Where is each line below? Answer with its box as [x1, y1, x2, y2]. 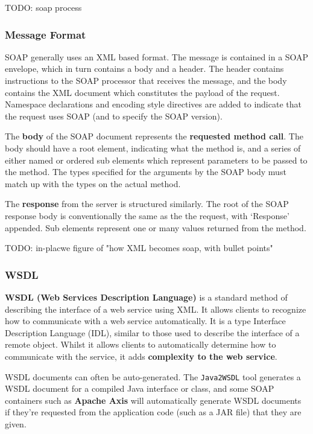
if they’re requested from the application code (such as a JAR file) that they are [5, 406, 302, 418]
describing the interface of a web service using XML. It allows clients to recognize [5, 302, 306, 315]
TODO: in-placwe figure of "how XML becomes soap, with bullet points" [5, 241, 273, 254]
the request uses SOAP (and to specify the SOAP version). [5, 109, 223, 122]
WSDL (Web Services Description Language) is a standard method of [5, 290, 288, 303]
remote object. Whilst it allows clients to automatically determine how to [5, 338, 276, 351]
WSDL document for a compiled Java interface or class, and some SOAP [5, 382, 274, 395]
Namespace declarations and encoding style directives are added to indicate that [5, 98, 302, 110]
